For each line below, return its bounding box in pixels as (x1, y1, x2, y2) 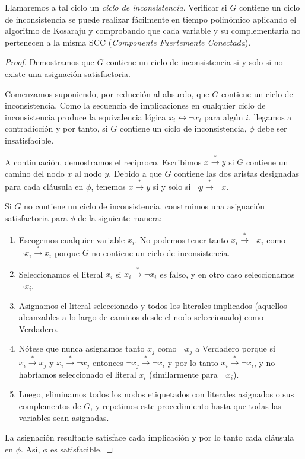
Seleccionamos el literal (18, 267, 103, 280)
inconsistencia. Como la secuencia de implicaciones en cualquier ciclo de (5, 99, 266, 111)
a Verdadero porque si (195, 342, 275, 355)
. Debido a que (109, 167, 162, 179)
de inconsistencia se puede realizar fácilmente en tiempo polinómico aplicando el (5, 12, 297, 25)
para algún (204, 110, 243, 123)
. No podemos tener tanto (135, 233, 228, 246)
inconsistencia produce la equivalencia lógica (5, 110, 166, 123)
